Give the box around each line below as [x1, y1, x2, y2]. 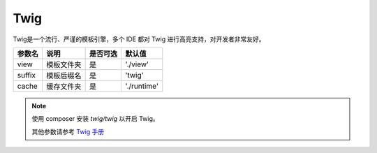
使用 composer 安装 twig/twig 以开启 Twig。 [31, 115, 160, 123]
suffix [17, 70, 36, 80]
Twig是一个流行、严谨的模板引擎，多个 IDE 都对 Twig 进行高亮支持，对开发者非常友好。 [13, 35, 265, 43]
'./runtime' [125, 81, 158, 91]
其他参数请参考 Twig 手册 [31, 127, 105, 136]
